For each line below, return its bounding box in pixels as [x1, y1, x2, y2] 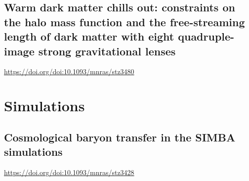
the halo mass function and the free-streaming [4, 14, 245, 29]
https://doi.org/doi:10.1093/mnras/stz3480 [4, 66, 134, 77]
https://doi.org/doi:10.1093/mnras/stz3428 [4, 167, 134, 177]
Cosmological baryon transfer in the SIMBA [4, 129, 236, 144]
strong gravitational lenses [38, 43, 176, 58]
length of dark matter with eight [4, 29, 174, 44]
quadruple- [178, 29, 235, 44]
